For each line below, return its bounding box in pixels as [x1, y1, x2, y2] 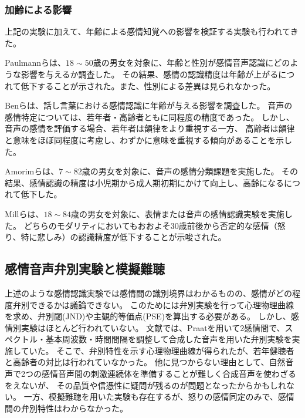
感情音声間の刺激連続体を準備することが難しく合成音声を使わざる [41, 368, 296, 380]
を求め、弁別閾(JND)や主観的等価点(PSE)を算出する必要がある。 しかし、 [5, 310, 291, 322]
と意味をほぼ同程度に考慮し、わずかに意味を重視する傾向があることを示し [5, 133, 292, 146]
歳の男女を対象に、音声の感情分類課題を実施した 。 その [82, 165, 299, 177]
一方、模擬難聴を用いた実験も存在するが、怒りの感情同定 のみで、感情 [23, 390, 294, 403]
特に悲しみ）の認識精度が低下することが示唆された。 [21, 231, 226, 243]
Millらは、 [5, 207, 44, 220]
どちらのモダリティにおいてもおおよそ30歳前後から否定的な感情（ [23, 219, 277, 231]
